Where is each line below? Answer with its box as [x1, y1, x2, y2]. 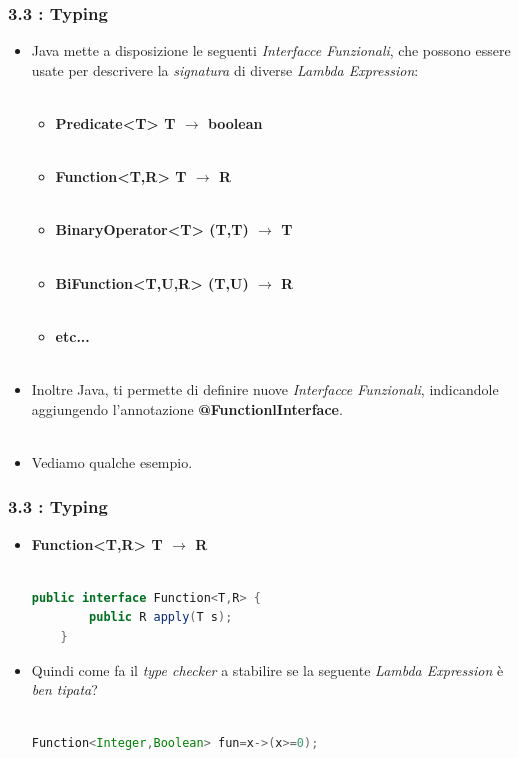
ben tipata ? [31, 679, 98, 700]
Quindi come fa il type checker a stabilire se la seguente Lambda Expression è [31, 659, 504, 680]
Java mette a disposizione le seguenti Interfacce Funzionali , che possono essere [31, 40, 511, 61]
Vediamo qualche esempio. [31, 451, 193, 472]
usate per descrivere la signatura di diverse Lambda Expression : [31, 59, 419, 80]
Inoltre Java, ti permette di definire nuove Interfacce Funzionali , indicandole [31, 378, 499, 399]
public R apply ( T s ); [89, 610, 233, 625]
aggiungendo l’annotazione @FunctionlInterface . [31, 398, 343, 419]
